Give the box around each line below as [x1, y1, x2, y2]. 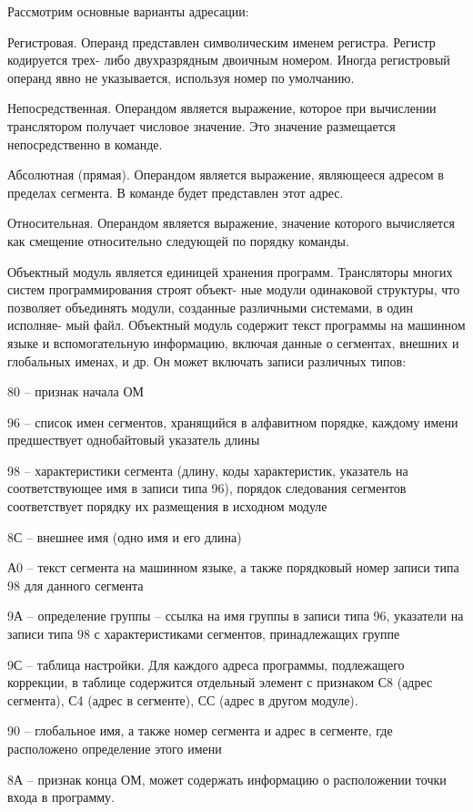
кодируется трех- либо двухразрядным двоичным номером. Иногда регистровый [7, 50, 450, 69]
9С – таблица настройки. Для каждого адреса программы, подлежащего [7, 654, 405, 673]
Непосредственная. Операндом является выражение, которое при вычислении [7, 98, 437, 118]
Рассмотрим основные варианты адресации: [7, 2, 249, 20]
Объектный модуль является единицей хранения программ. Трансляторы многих [7, 262, 453, 281]
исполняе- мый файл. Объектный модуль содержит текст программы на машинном [7, 315, 466, 334]
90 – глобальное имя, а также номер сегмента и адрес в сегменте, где [7, 721, 393, 740]
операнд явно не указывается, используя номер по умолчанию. [7, 67, 355, 87]
